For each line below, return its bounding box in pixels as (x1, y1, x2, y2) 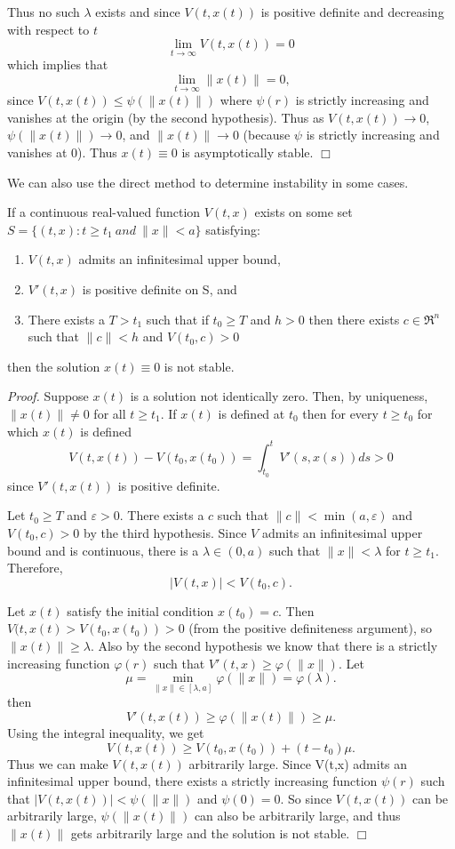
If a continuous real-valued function (7, 203, 201, 221)
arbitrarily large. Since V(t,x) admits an (188, 754, 408, 773)
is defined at (218, 404, 285, 422)
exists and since (95, 3, 180, 20)
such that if (146, 309, 209, 328)
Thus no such (7, 3, 80, 20)
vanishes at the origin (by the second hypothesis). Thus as (7, 108, 324, 126)
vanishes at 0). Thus (7, 143, 117, 161)
